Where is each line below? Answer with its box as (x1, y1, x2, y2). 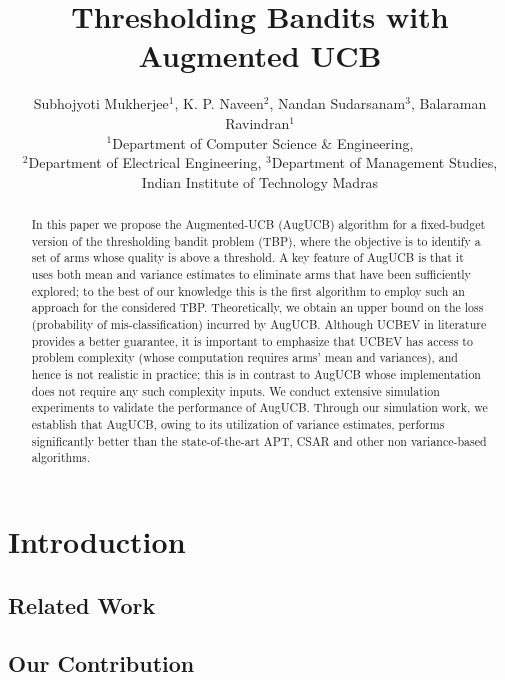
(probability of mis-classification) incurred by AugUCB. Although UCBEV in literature (31, 316, 487, 333)
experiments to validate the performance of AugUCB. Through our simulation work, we (31, 399, 488, 416)
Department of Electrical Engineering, (28, 152, 262, 173)
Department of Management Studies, (271, 152, 498, 173)
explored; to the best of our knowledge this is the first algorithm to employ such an (31, 282, 465, 299)
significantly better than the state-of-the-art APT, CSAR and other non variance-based (31, 432, 487, 449)
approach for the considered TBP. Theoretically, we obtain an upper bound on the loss (31, 299, 484, 316)
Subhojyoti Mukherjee (33, 93, 169, 114)
